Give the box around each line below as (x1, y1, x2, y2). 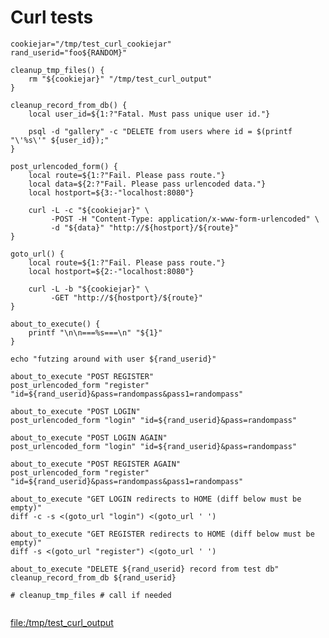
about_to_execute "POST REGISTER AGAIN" (10, 459, 182, 469)
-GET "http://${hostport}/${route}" (50, 292, 203, 303)
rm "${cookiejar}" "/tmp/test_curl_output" (28, 74, 213, 84)
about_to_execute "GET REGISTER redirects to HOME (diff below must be (10, 529, 315, 539)
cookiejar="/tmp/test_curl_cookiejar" (10, 39, 172, 49)
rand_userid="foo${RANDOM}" (10, 47, 128, 58)
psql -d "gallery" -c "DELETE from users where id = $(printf (28, 126, 293, 136)
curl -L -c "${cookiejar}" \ (28, 205, 150, 215)
